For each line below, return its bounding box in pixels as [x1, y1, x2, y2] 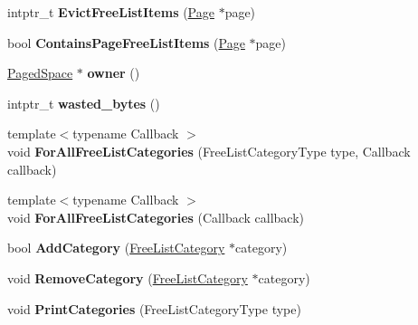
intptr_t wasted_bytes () [7, 93, 160, 112]
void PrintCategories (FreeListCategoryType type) [7, 299, 301, 318]
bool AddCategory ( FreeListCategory [7, 238, 225, 257]
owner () [87, 63, 140, 82]
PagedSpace [7, 63, 73, 82]
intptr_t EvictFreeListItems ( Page [7, 3, 214, 21]
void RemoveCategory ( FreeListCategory [7, 268, 248, 287]
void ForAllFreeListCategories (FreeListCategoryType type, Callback [7, 141, 411, 160]
